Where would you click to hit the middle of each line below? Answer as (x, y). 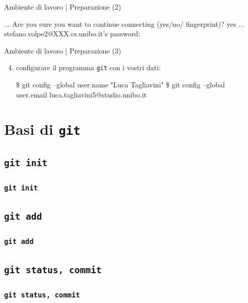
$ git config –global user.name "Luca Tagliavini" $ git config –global (120, 85)
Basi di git (42, 129)
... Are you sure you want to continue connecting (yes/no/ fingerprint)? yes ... (124, 23)
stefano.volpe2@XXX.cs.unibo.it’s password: (72, 34)
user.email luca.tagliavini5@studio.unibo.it (81, 94)
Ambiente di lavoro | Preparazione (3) (63, 50)
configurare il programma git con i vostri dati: (88, 67)
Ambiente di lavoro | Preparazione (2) (63, 7)
